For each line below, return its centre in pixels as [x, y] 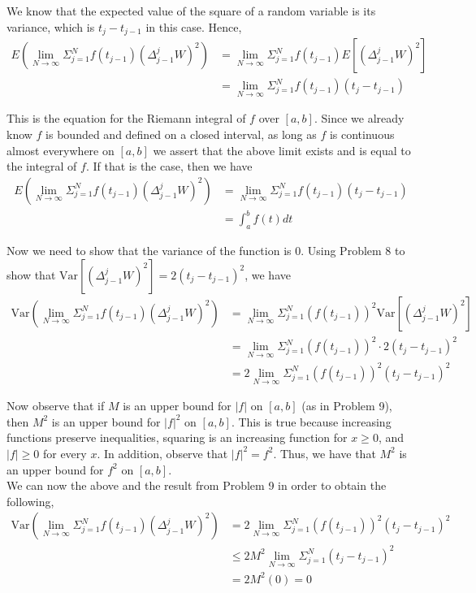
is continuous [362, 134]
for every [65, 453]
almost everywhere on [61, 150]
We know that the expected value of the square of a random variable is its [191, 11]
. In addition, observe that [162, 453]
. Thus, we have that [325, 453]
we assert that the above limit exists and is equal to [282, 150]
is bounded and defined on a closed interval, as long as [181, 134]
